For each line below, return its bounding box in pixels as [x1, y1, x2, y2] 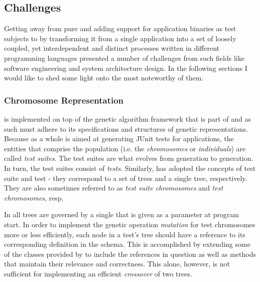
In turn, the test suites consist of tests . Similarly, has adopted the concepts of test [4, 162, 256, 173]
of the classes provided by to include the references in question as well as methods [4, 248, 256, 259]
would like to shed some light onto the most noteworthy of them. [4, 72, 204, 83]
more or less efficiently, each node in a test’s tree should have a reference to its [4, 229, 245, 239]
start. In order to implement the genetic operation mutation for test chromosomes [4, 219, 255, 229]
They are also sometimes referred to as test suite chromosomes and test [4, 182, 223, 193]
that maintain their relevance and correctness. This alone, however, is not [4, 258, 230, 269]
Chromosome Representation [4, 93, 124, 106]
